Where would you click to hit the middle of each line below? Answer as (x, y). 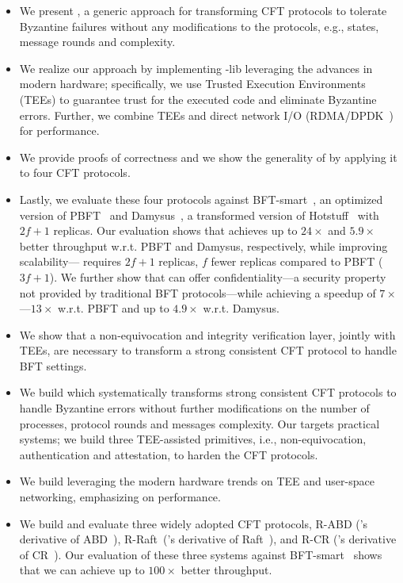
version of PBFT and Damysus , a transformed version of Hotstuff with (199, 215)
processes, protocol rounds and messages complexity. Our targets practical (200, 423)
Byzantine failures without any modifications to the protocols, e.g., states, (199, 26)
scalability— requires (70, 261)
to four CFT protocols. (75, 173)
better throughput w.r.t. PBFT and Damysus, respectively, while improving (203, 245)
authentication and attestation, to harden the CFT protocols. (169, 454)
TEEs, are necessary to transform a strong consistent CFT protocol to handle (208, 350)
